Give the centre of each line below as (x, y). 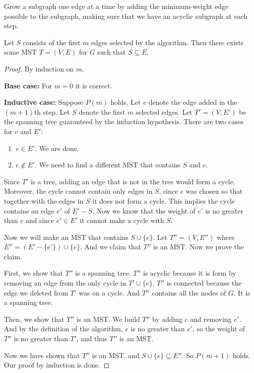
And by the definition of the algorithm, (63, 329)
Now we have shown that (42, 355)
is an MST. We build (108, 319)
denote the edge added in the (193, 102)
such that (112, 52)
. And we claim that (111, 247)
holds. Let (126, 102)
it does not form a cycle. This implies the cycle (164, 200)
